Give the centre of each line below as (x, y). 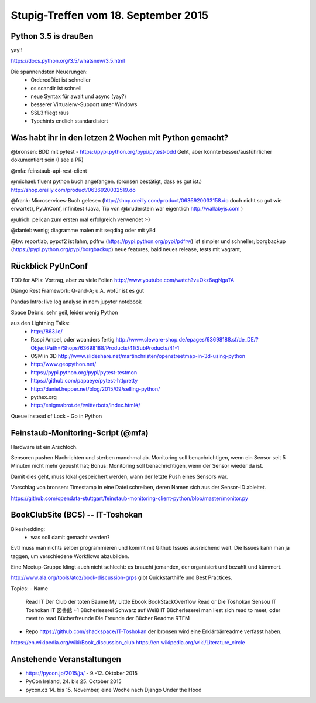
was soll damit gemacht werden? (70, 537)
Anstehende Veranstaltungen (66, 659)
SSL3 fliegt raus (50, 113)
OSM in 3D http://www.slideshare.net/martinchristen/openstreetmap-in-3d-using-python (138, 356)
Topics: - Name (29, 588)
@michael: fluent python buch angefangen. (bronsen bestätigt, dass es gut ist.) (106, 181)
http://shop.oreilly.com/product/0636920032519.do (73, 190)
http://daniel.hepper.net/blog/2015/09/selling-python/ (95, 389)
